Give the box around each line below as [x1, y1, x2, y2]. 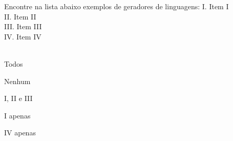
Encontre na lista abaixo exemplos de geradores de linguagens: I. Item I [4, 1, 229, 11]
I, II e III [4, 93, 33, 104]
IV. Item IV [4, 31, 41, 42]
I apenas [4, 110, 31, 120]
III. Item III [4, 21, 42, 32]
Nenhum [4, 75, 31, 86]
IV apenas [4, 127, 36, 138]
